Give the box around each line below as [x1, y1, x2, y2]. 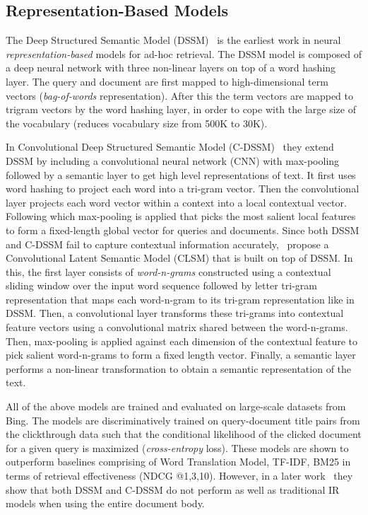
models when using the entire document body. [6, 496, 205, 511]
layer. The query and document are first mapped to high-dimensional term [6, 74, 328, 88]
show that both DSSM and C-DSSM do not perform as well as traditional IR [6, 482, 340, 497]
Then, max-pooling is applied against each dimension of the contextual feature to [6, 333, 358, 348]
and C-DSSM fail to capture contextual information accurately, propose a [6, 236, 329, 251]
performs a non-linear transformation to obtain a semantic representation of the [6, 361, 352, 376]
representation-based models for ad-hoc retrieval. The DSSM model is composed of [6, 46, 362, 61]
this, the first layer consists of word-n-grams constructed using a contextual [6, 264, 331, 279]
